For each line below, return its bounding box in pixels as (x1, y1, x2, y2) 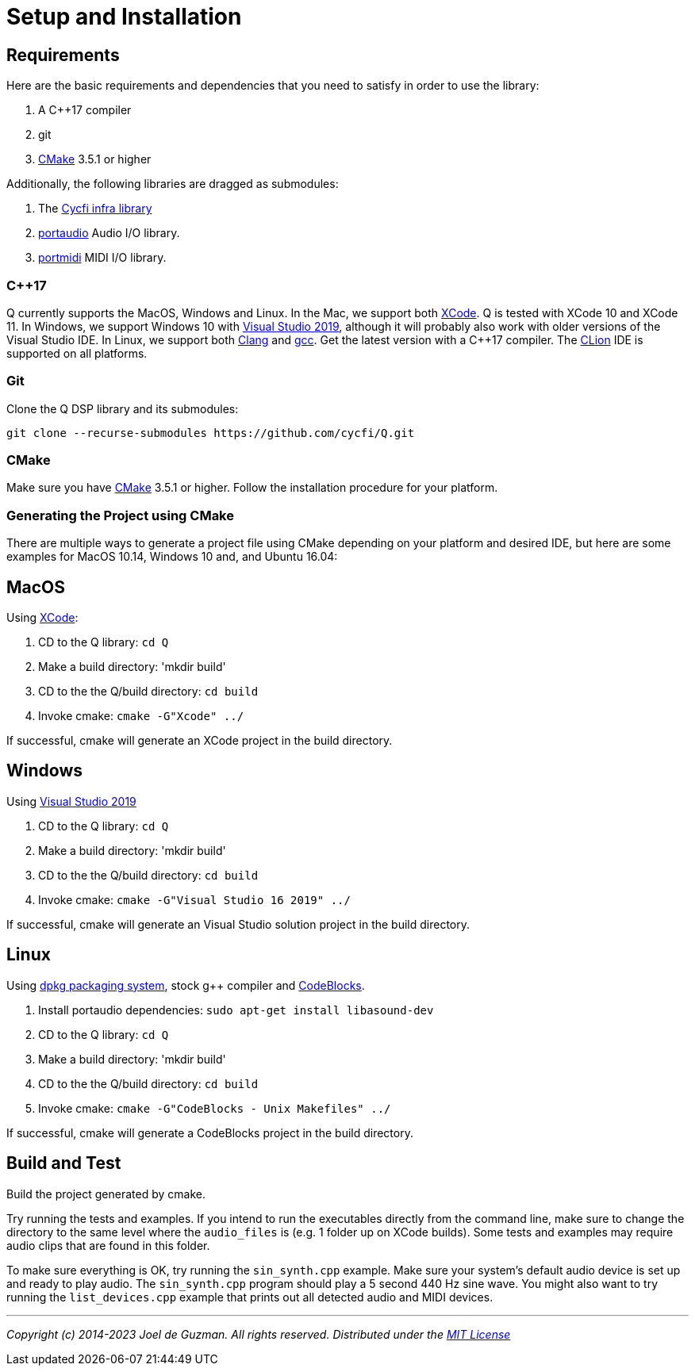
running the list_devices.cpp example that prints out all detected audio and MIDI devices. (6, 1290, 493, 1304)
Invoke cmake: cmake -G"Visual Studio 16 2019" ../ (38, 892, 351, 906)
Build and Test (6, 1153, 121, 1174)
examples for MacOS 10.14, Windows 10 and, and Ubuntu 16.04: (6, 550, 338, 564)
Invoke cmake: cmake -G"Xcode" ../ (38, 709, 244, 723)
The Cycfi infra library (38, 201, 152, 216)
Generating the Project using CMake (6, 507, 234, 523)
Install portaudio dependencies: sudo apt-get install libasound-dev (38, 1002, 434, 1017)
